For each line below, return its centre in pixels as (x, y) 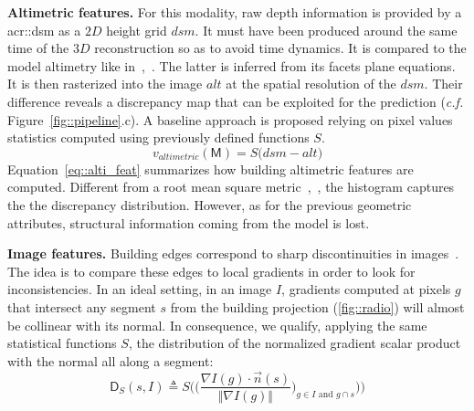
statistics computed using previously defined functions (158, 137)
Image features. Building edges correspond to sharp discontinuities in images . (233, 253)
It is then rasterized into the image (105, 84)
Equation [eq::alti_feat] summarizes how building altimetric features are (211, 169)
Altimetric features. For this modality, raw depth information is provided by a (235, 12)
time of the (38, 48)
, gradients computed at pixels (366, 289)
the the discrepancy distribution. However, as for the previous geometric (210, 204)
